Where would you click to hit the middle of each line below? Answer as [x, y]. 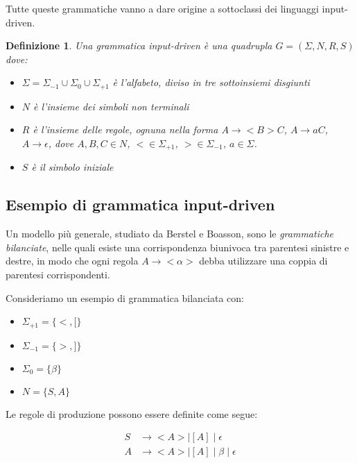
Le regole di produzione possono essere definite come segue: [132, 413]
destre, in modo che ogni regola [72, 261]
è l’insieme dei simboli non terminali [111, 106]
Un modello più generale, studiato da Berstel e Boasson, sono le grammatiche [169, 234]
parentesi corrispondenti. [58, 275]
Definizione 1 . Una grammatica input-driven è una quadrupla [139, 45]
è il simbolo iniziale [72, 167]
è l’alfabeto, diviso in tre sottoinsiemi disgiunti [211, 82]
